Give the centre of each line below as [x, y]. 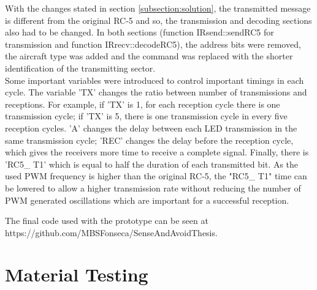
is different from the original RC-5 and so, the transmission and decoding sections [158, 20]
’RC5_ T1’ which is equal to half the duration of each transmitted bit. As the [152, 164]
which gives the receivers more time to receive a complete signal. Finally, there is [157, 152]
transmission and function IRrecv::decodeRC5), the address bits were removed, [153, 44]
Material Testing [77, 274]
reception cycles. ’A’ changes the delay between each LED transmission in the [151, 128]
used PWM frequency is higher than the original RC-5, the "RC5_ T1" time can [156, 176]
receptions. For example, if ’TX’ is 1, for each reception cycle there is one [143, 104]
